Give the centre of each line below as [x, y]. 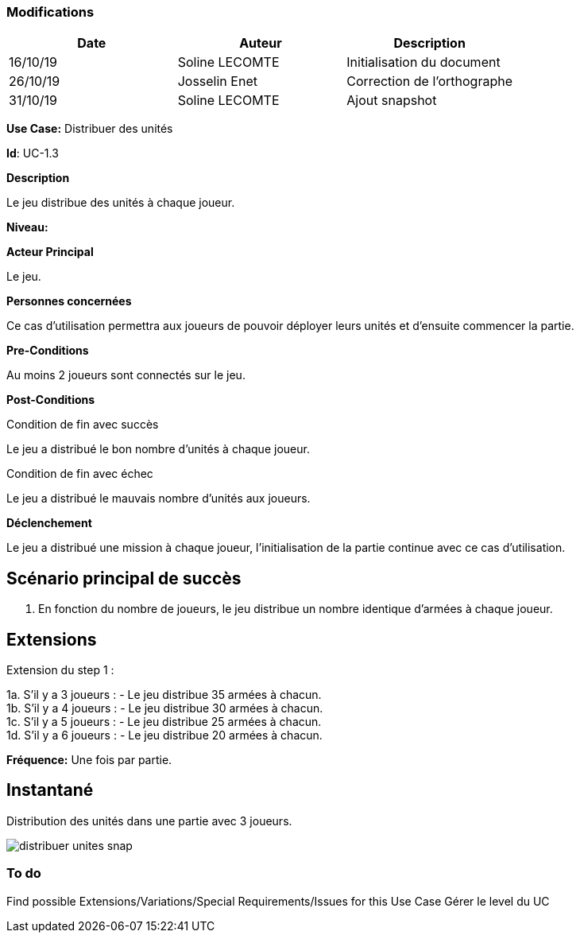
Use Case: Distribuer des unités [90, 129]
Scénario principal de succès [124, 578]
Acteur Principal [50, 252]
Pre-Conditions [48, 351]
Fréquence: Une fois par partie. [89, 760]
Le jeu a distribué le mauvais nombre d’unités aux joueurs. [159, 499]
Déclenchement [49, 523]
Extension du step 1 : [60, 670]
